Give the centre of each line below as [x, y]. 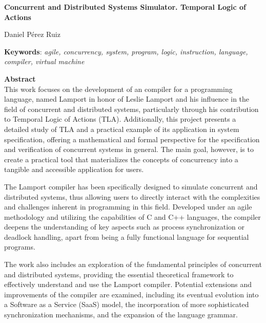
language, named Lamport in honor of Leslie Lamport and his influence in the [127, 99]
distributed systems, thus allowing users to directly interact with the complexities [132, 196]
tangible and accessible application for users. [74, 169]
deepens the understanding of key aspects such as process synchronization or [125, 227]
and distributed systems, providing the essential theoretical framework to [119, 274]
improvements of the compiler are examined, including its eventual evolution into [131, 294]
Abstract [20, 78]
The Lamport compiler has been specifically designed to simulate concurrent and [131, 186]
